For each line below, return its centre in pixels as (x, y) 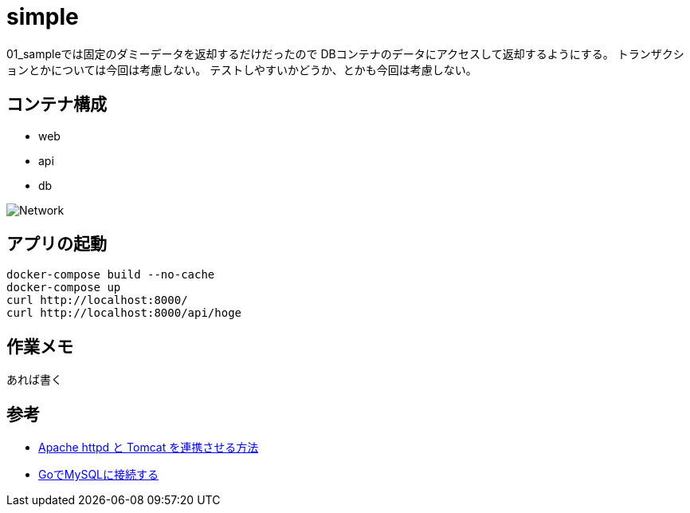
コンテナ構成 (57, 105)
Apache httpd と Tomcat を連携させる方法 (149, 448)
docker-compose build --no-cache (111, 275)
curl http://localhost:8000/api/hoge (124, 313)
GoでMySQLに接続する (99, 475)
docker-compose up (64, 288)
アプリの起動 (57, 244)
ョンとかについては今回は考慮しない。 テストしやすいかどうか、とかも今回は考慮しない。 (242, 69)
